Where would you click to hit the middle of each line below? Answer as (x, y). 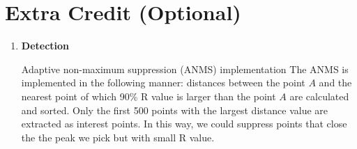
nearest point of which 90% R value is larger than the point (149, 96)
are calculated (319, 96)
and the (335, 83)
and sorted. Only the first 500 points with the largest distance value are (175, 110)
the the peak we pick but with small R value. (118, 137)
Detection (45, 46)
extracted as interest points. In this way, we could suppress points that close (184, 124)
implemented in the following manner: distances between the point (163, 83)
